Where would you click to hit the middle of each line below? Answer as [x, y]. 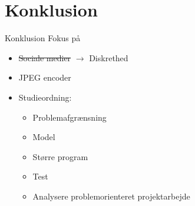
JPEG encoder [45, 77]
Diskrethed [109, 57]
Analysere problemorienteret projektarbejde [111, 196]
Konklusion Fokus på [43, 38]
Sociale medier [45, 57]
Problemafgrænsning [70, 117]
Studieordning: [45, 97]
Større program [60, 156]
